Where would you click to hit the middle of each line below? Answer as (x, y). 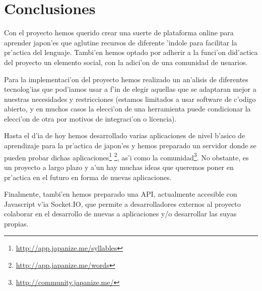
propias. (16, 223)
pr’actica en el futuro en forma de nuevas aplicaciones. (88, 177)
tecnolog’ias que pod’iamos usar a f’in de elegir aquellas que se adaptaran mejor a (130, 89)
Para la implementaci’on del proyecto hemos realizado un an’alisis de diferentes (126, 79)
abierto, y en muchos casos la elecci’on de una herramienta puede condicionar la (127, 109)
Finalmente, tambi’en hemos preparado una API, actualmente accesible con (121, 194)
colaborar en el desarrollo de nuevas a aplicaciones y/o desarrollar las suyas (120, 214)
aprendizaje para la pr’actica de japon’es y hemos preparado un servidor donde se (130, 145)
